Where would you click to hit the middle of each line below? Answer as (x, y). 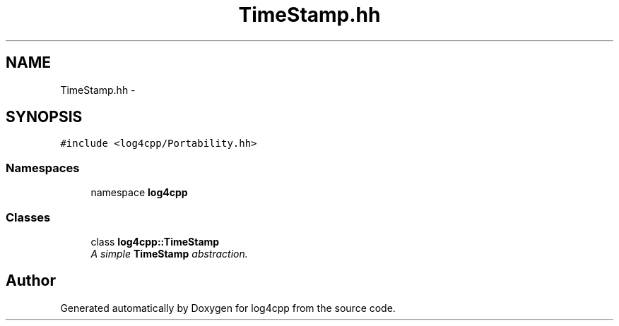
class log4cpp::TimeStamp (155, 241)
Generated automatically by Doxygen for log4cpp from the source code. (228, 308)
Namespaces (43, 168)
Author (31, 281)
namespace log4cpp (139, 193)
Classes (28, 217)
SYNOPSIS (44, 117)
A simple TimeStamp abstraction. (169, 253)
